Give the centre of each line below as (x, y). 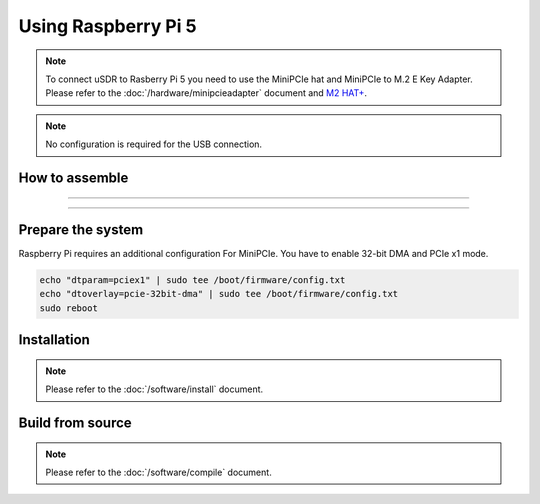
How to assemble (73, 177)
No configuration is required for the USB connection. (154, 144)
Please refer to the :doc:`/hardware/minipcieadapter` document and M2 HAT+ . (206, 93)
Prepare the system (81, 229)
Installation (54, 340)
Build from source (75, 423)
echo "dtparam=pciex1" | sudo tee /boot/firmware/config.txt (192, 280)
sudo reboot (69, 308)
